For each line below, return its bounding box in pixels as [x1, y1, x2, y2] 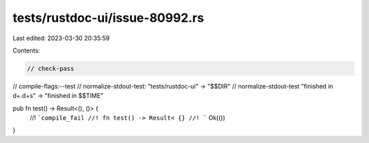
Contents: [12, 46, 40, 54]
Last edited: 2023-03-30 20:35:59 [12, 34, 110, 42]
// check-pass [27, 65, 74, 72]
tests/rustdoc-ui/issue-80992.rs [12, 10, 204, 25]
